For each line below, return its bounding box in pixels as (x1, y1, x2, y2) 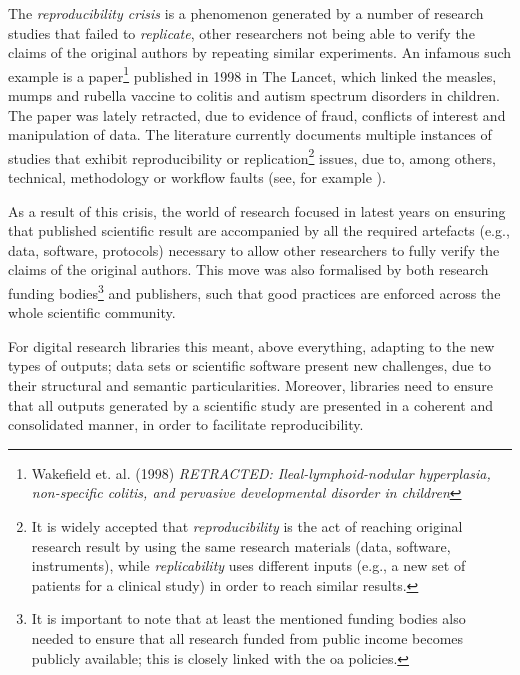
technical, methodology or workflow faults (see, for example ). (8, 167, 386, 188)
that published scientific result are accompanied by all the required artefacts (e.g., (8, 220, 510, 241)
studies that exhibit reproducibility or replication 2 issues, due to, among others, (8, 144, 496, 168)
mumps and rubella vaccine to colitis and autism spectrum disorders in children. (8, 85, 500, 106)
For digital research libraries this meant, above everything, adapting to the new (8, 335, 495, 356)
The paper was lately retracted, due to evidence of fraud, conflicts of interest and (8, 104, 506, 125)
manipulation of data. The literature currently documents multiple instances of (8, 124, 492, 145)
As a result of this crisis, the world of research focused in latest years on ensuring (8, 200, 506, 221)
